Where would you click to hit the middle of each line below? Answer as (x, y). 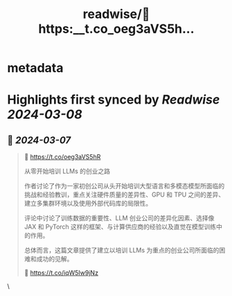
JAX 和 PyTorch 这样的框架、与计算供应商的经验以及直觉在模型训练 (120, 227)
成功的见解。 (55, 259)
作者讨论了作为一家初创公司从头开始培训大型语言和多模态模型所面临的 (124, 186)
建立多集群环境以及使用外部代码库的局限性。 (88, 204)
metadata (35, 68)
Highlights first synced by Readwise (114, 100)
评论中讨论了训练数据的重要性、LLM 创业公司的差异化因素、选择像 (119, 218)
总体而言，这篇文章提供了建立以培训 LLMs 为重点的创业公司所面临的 (122, 250)
